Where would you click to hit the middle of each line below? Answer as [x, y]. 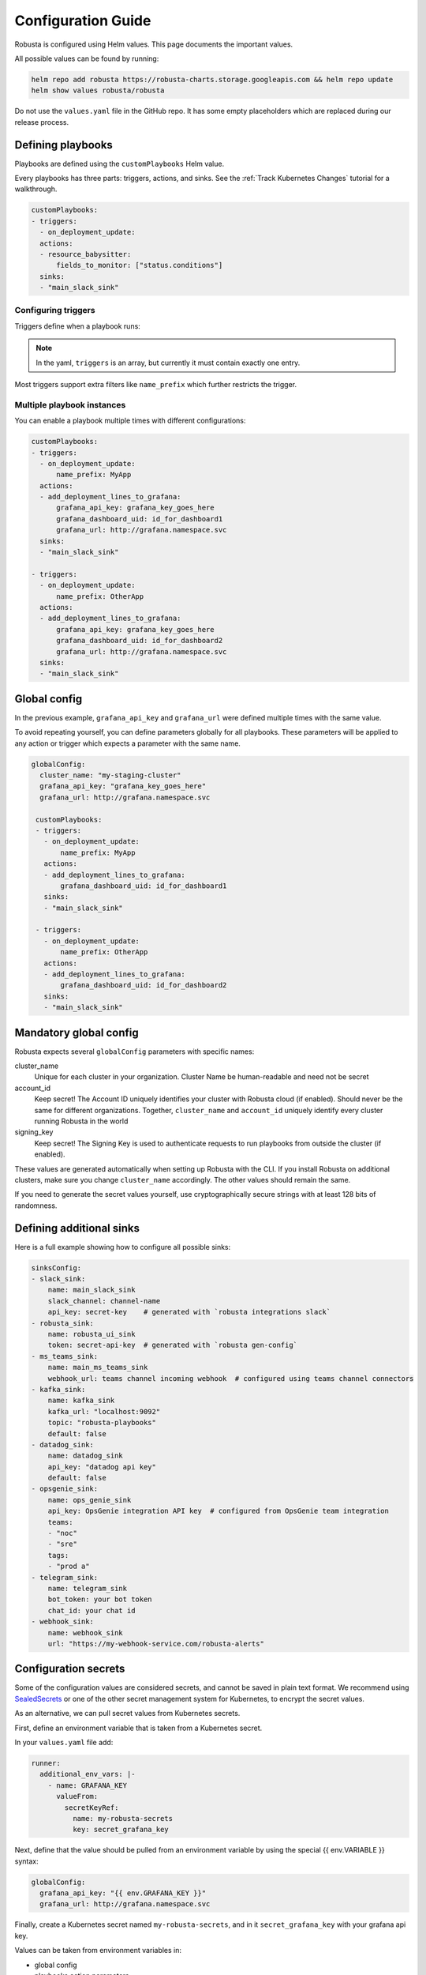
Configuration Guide [83, 21]
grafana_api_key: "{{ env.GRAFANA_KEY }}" [123, 1893]
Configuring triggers [55, 310]
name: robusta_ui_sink [92, 1334]
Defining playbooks [64, 145]
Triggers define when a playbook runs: [78, 326]
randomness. [36, 1206]
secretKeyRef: [92, 1808]
